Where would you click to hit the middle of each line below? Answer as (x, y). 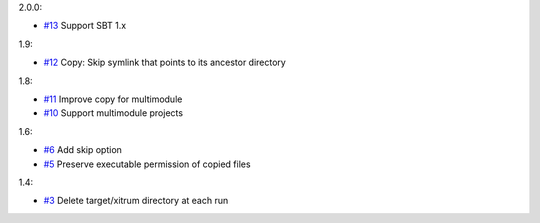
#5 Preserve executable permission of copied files (147, 164)
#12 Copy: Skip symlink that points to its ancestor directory (165, 62)
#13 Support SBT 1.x (85, 26)
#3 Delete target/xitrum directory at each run (136, 201)
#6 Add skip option (82, 150)
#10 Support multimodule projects (113, 113)
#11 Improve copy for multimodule (113, 99)
